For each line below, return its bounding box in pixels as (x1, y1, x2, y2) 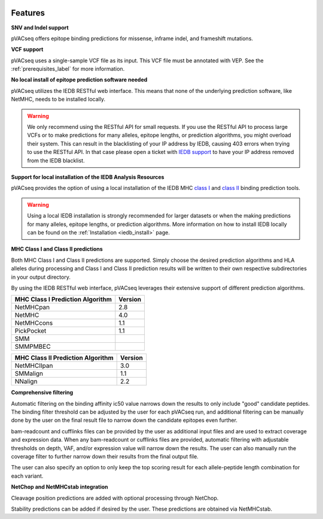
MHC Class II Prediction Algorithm (14, 354, 114, 362)
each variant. (11, 472, 44, 479)
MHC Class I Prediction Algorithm (14, 295, 112, 304)
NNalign (14, 378, 38, 386)
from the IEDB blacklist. (27, 156, 85, 164)
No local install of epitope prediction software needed (11, 76, 148, 83)
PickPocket (14, 327, 47, 335)
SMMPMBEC (14, 342, 51, 351)
